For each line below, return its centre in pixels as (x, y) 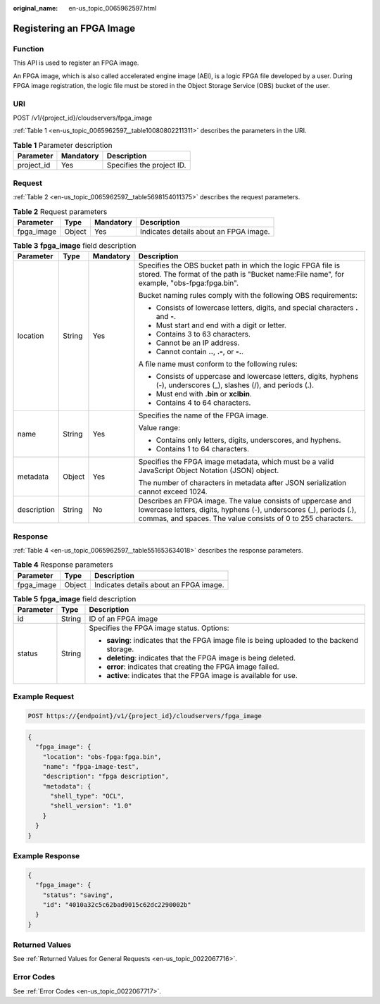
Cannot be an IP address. (198, 343)
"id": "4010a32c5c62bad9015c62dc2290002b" (117, 904)
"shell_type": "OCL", (87, 796)
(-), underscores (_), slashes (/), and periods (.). (235, 385)
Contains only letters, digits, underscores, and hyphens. (248, 440)
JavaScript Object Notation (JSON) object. (209, 470)
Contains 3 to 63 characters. (203, 334)
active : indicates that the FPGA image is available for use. (202, 676)
